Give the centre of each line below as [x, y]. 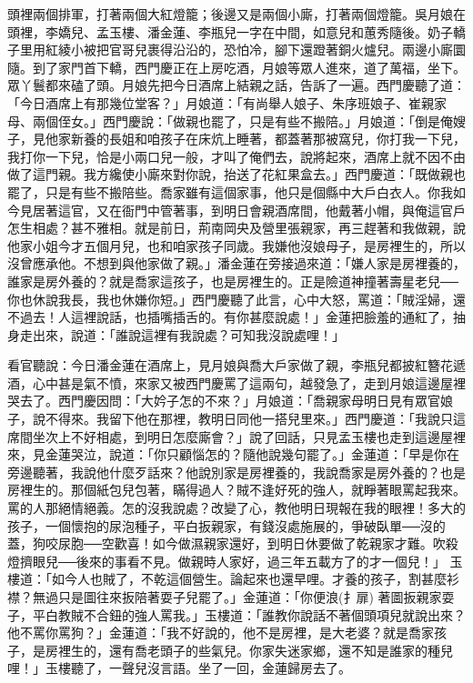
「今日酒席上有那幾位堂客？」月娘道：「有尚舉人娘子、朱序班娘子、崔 [214, 102]
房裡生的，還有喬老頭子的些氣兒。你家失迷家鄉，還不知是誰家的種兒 [249, 650]
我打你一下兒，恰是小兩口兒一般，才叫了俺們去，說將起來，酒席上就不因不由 [236, 156]
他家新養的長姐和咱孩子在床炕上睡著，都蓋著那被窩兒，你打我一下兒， [255, 139]
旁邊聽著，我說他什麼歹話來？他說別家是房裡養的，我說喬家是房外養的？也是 [236, 472]
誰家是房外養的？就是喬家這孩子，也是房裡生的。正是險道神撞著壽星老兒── [233, 281]
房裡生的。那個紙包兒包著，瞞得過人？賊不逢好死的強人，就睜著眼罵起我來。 [236, 490]
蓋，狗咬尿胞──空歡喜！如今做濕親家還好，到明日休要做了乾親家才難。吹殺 [233, 543]
